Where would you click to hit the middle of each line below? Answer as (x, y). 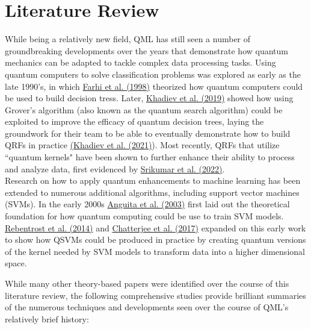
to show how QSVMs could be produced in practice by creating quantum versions (155, 240)
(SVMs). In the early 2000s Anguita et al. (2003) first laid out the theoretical (147, 204)
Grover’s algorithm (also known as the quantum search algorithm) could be (144, 109)
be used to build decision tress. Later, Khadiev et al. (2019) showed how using (149, 98)
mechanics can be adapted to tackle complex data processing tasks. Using (140, 62)
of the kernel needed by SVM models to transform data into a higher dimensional (155, 251)
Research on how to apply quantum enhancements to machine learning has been (153, 180)
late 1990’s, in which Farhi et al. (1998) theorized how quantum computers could (154, 86)
